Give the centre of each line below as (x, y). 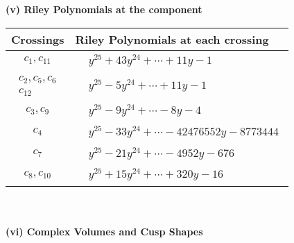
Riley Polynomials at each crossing (172, 39)
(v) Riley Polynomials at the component (104, 9)
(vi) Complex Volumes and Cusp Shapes (104, 231)
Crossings (38, 39)
